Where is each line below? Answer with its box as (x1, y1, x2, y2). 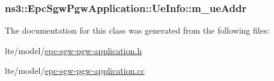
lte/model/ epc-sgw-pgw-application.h (5, 44, 142, 56)
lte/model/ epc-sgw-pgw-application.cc (5, 64, 145, 77)
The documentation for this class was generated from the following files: (5, 24, 270, 37)
